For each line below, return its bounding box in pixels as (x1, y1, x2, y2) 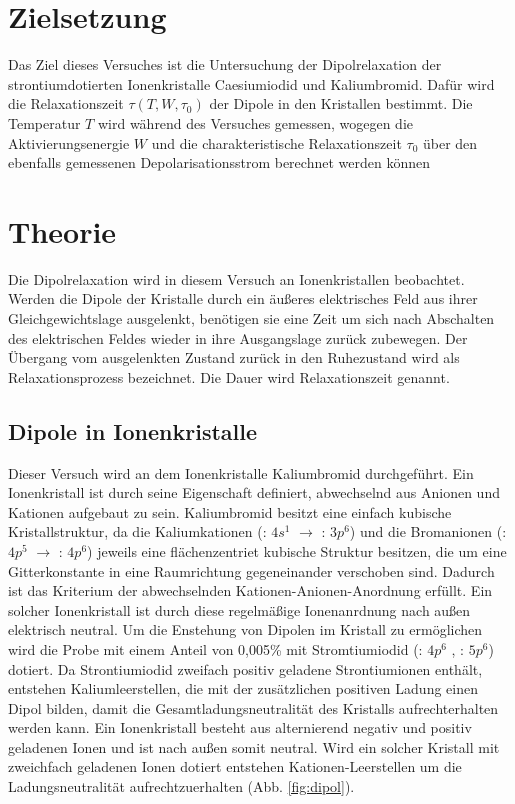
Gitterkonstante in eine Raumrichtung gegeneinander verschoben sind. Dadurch (8, 560, 495, 581)
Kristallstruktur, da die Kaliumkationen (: (8, 521, 267, 542)
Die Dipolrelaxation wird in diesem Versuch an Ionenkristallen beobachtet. (8, 268, 465, 289)
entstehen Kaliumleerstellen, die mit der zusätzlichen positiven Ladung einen (8, 678, 478, 699)
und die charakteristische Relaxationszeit (151, 132, 402, 153)
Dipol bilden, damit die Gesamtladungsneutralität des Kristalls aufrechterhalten (8, 697, 499, 718)
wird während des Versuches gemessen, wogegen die (97, 112, 413, 133)
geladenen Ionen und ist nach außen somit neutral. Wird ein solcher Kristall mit (8, 736, 500, 757)
